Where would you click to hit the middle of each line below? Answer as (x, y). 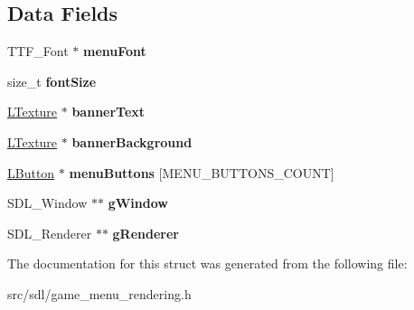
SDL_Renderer (50, 233)
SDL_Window (47, 203)
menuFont (115, 51)
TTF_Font (38, 51)
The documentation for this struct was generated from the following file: (207, 263)
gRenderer (146, 233)
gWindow (138, 203)
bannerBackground (132, 141)
